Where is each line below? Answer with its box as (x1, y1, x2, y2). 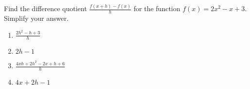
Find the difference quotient (4, 3, 87, 14)
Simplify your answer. (4, 13, 69, 23)
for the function (133, 3, 180, 14)
